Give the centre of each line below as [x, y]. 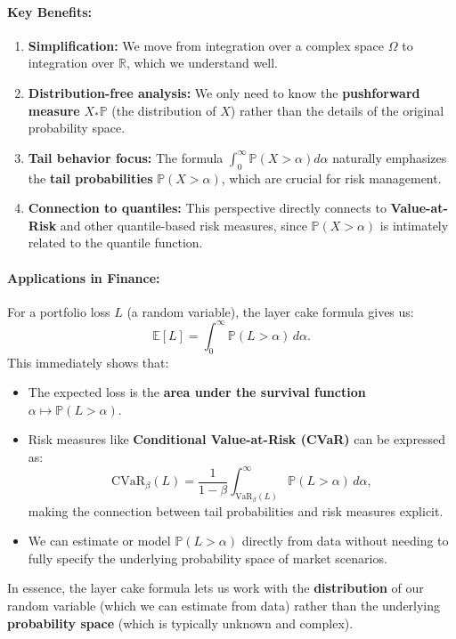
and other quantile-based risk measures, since [183, 225]
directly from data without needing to [345, 541]
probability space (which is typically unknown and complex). [180, 623]
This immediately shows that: [88, 362]
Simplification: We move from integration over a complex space [206, 45]
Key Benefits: [50, 11]
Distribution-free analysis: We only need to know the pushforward [224, 92]
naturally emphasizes [390, 157]
